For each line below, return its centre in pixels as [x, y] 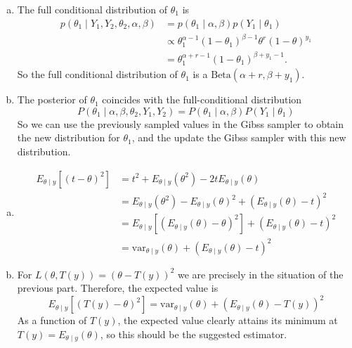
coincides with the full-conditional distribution [202, 99]
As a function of [52, 320]
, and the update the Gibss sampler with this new [239, 137]
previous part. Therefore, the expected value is [118, 288]
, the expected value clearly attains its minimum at [228, 320]
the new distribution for [69, 137]
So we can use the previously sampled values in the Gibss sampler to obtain [181, 123]
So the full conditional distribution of [97, 74]
